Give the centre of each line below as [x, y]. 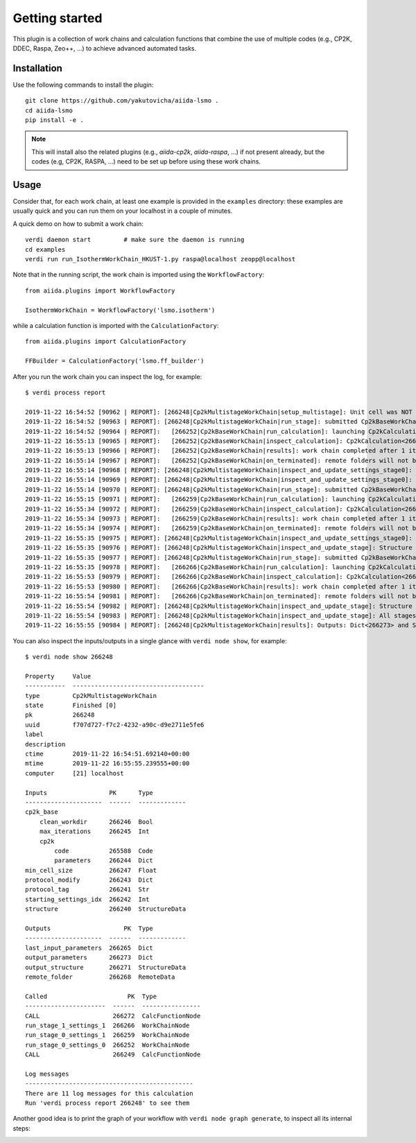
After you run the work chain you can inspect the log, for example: [107, 376]
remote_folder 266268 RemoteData [100, 977]
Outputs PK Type [89, 928]
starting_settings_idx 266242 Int [87, 899]
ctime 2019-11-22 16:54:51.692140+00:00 [107, 754]
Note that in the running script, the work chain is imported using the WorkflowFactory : [139, 274]
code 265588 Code [104, 850]
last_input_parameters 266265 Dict [89, 948]
